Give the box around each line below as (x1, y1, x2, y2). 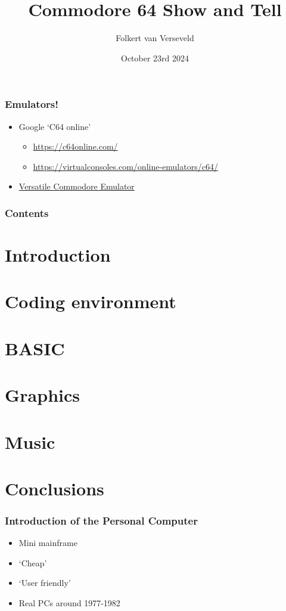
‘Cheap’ (18, 556, 47, 569)
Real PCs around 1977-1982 (18, 597, 120, 609)
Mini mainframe (18, 536, 77, 549)
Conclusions (5, 476, 104, 500)
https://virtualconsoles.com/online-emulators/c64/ (33, 160, 218, 172)
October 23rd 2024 (120, 51, 189, 64)
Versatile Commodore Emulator (18, 180, 135, 193)
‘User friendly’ (18, 576, 71, 589)
